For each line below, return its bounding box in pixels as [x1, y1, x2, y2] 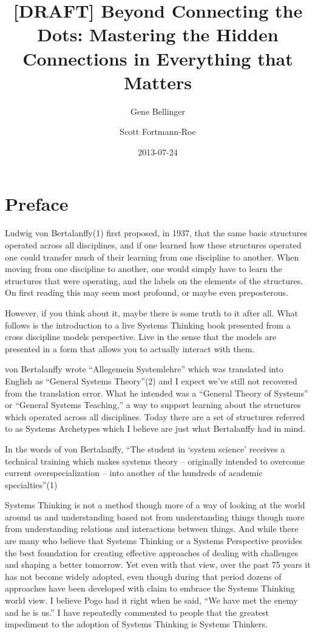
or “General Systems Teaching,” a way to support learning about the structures [5, 398, 301, 411]
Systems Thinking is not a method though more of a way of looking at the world [5, 499, 305, 511]
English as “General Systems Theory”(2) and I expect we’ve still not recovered [5, 374, 297, 387]
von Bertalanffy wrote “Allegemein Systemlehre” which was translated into [5, 363, 283, 375]
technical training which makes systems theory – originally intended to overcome [5, 454, 305, 467]
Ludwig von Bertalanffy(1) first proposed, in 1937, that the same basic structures [5, 227, 308, 239]
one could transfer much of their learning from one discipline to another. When [5, 250, 299, 263]
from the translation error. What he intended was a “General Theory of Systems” [5, 386, 308, 399]
